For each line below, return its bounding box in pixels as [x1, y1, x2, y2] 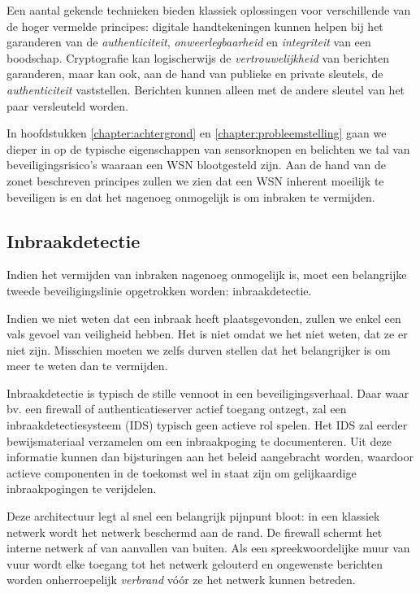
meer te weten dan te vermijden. [6, 357, 168, 374]
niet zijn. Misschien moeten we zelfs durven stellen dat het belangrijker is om [6, 341, 391, 358]
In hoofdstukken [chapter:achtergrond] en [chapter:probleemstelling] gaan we [6, 124, 387, 142]
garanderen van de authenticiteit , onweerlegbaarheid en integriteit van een [6, 33, 371, 50]
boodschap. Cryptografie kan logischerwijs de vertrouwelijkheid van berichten [6, 49, 390, 66]
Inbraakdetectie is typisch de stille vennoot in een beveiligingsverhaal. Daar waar [6, 384, 409, 401]
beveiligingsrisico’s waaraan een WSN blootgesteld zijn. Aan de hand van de [6, 156, 387, 173]
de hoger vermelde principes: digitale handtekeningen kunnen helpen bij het [6, 17, 383, 34]
